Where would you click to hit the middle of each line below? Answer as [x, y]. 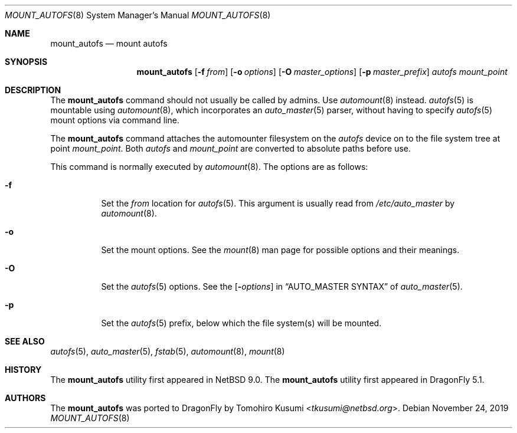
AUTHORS [25, 398]
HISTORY [23, 370]
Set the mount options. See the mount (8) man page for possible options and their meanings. [280, 250]
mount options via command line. [115, 120]
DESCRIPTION [33, 90]
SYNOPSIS [26, 62]
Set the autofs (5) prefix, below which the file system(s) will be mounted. [241, 323]
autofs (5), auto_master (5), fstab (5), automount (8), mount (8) [168, 351]
